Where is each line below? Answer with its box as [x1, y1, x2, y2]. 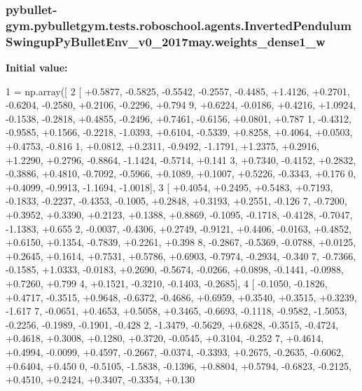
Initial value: [6, 60, 68, 75]
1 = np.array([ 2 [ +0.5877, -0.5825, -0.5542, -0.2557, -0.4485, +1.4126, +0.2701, [6, 83, 350, 98]
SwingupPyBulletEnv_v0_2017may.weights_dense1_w [6, 32, 326, 50]
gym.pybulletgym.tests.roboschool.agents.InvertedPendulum [6, 16, 351, 34]
